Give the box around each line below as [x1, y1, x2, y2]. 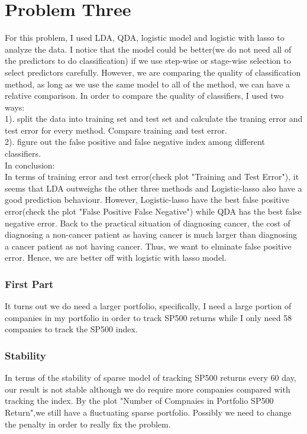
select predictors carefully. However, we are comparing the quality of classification [5, 66, 301, 78]
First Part [5, 276, 54, 291]
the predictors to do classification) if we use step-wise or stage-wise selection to [5, 54, 291, 67]
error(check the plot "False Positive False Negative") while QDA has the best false [5, 205, 302, 218]
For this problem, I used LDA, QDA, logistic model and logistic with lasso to [5, 31, 285, 44]
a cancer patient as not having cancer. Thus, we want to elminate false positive [5, 239, 292, 252]
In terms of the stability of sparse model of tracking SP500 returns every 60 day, [5, 371, 296, 384]
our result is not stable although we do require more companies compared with [5, 383, 290, 395]
